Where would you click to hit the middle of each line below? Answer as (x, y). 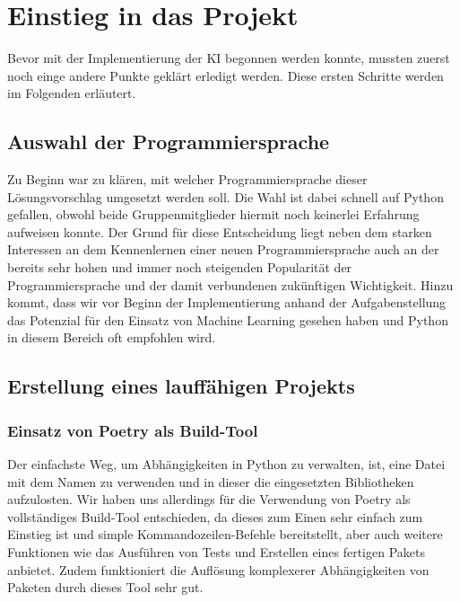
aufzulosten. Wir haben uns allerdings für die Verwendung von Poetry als (209, 499)
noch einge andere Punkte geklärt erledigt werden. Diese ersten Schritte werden (226, 75)
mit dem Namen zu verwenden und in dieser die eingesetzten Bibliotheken (211, 481)
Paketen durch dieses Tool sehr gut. (105, 587)
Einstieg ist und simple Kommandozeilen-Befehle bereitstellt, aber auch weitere (225, 534)
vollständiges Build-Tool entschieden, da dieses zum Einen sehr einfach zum (215, 516)
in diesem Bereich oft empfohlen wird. (112, 337)
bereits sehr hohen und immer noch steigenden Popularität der (180, 267)
